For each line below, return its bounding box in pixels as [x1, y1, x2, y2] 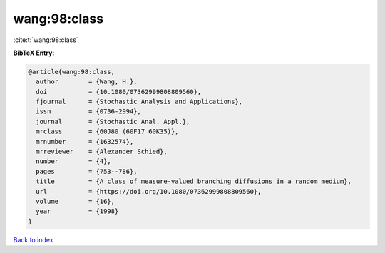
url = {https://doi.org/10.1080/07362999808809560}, [36, 187, 262, 195]
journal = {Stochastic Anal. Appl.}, [36, 118, 190, 125]
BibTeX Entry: [13, 48, 55, 57]
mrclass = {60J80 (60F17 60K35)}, [36, 128, 179, 135]
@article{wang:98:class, [28, 68, 115, 76]
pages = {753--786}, [36, 167, 138, 175]
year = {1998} [36, 207, 119, 215]
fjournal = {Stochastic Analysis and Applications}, [36, 98, 243, 106]
